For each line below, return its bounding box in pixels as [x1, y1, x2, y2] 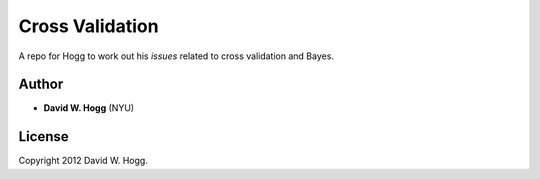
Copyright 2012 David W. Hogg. [18, 155, 149, 167]
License [18, 128, 69, 145]
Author [18, 76, 64, 93]
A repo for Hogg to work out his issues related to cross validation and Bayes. [18, 50, 335, 62]
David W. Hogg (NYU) [43, 102, 135, 114]
